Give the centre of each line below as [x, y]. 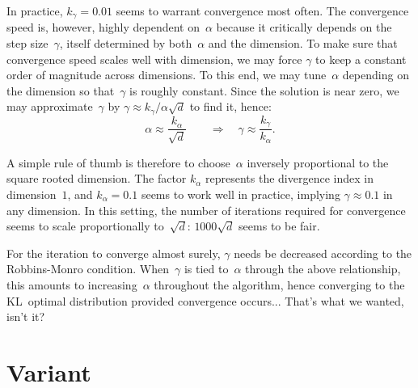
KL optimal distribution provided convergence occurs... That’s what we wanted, [205, 300]
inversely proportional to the [318, 162]
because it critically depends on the [304, 27]
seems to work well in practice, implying [241, 194]
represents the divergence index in [289, 178]
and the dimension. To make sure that [303, 43]
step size [27, 43]
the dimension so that [61, 90]
